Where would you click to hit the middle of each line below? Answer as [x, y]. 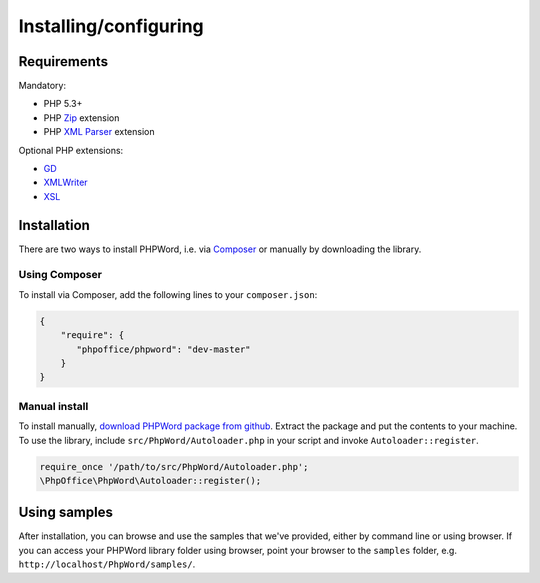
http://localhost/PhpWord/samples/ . [107, 564]
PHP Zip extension [81, 117]
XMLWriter [66, 182]
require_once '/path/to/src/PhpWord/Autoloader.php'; [174, 466]
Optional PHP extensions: [71, 150]
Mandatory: [42, 86]
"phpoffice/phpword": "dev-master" [163, 349]
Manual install [53, 406]
